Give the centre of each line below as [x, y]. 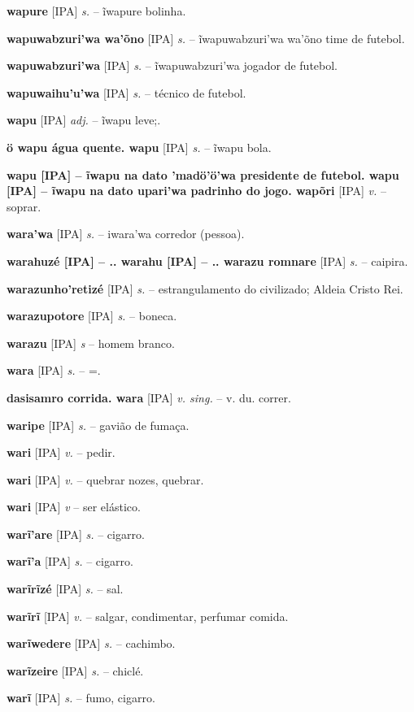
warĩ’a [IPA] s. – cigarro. [70, 561]
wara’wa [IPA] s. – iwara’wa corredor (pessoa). [126, 234]
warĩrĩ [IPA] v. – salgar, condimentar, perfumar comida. [148, 616]
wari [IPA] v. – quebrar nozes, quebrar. [105, 479]
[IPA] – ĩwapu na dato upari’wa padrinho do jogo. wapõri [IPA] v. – [197, 191]
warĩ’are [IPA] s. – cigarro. [76, 534]
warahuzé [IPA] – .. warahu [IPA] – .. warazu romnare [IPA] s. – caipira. [207, 260]
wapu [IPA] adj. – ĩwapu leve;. [84, 120]
